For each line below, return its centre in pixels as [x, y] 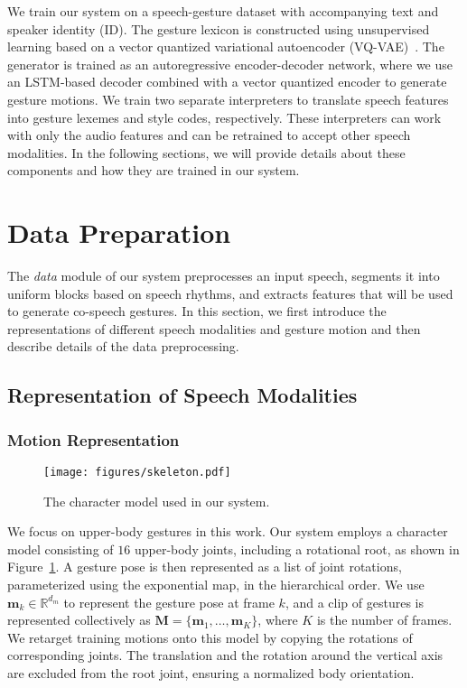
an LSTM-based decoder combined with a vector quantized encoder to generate [227, 82]
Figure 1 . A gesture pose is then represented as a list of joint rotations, [205, 567]
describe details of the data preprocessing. [123, 346]
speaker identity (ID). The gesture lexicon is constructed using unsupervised [219, 28]
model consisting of [61, 549]
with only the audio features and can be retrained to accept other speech [209, 135]
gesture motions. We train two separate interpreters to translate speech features [228, 99]
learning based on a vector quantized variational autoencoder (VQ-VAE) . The [226, 46]
